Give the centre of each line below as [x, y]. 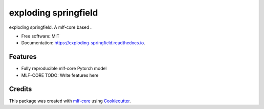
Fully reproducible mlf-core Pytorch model [64, 69]
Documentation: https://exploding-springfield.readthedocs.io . [83, 43]
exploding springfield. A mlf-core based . [50, 27]
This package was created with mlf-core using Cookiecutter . [70, 101]
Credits [21, 89]
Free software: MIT [40, 36]
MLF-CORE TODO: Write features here [60, 75]
